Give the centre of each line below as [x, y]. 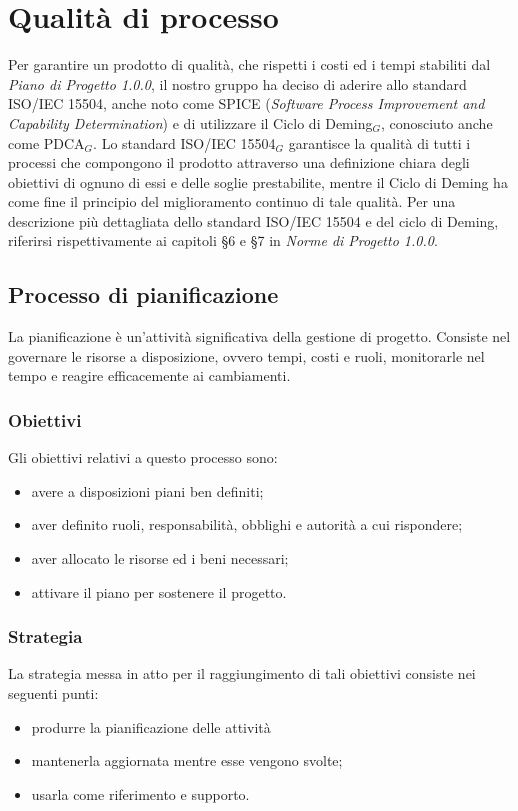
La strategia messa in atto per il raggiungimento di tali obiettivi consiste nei [242, 673]
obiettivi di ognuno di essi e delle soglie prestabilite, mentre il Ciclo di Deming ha [258, 181]
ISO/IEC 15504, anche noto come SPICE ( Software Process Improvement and [246, 103]
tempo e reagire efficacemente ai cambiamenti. [149, 375]
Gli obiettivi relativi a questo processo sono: [143, 457]
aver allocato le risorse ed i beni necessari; [160, 558]
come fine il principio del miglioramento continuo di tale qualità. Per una [232, 201]
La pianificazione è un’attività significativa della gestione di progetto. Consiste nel [259, 336]
